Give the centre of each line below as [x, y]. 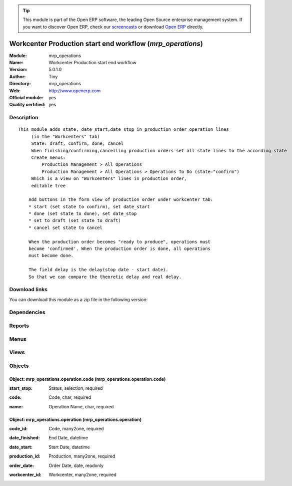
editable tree [48, 186]
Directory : [20, 84]
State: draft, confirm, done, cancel [77, 144]
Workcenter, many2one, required [83, 475]
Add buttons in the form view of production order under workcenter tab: [121, 200]
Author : [17, 76]
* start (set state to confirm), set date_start [89, 206]
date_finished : [24, 438]
